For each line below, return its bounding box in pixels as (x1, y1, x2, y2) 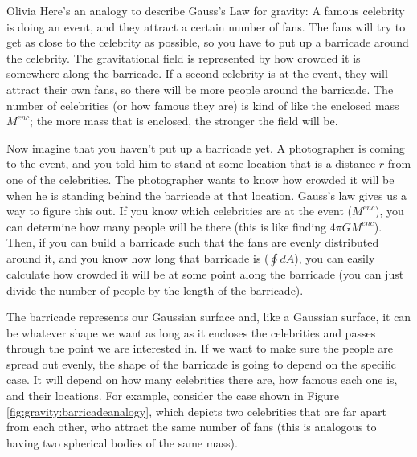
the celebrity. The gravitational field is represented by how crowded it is (6, 49, 361, 66)
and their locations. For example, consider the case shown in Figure (6, 387, 339, 404)
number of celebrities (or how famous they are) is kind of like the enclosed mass (6, 96, 399, 113)
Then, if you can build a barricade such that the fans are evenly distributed (6, 234, 379, 251)
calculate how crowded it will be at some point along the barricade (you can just (6, 265, 404, 282)
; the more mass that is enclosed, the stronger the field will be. (30, 112, 338, 129)
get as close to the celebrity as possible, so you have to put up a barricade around (6, 34, 409, 51)
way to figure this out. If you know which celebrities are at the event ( (6, 202, 352, 219)
